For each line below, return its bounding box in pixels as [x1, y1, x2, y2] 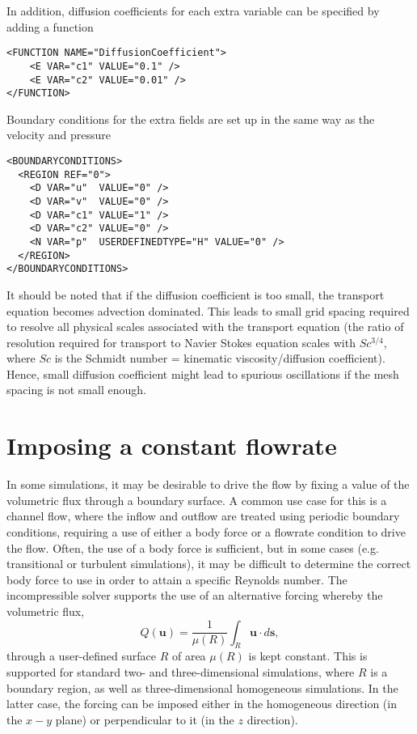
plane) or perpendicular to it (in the [55, 711, 234, 728]
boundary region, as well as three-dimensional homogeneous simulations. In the [6, 679, 398, 696]
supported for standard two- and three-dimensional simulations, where [6, 663, 355, 680]
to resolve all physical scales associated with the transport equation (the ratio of [6, 318, 404, 335]
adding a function [6, 18, 94, 35]
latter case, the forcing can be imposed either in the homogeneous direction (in [6, 695, 397, 712]
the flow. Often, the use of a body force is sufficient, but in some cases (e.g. [6, 539, 379, 556]
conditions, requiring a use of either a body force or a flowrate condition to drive [6, 523, 406, 540]
